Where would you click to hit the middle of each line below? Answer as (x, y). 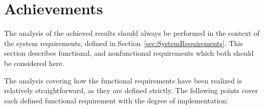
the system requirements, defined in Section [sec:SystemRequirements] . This (124, 43)
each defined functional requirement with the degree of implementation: (116, 100)
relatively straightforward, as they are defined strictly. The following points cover (131, 90)
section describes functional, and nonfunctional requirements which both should (129, 53)
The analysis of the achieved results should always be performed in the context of (132, 33)
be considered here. (34, 63)
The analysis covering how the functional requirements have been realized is (123, 80)
